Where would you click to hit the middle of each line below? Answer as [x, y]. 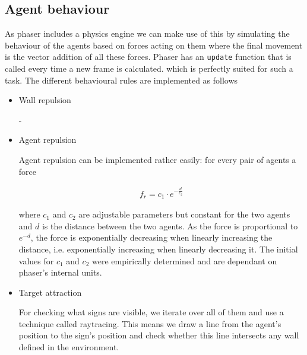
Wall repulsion [45, 100]
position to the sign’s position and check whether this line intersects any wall [159, 335]
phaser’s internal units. [60, 272]
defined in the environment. [69, 347]
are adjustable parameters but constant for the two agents [184, 214]
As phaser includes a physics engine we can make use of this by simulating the [147, 33]
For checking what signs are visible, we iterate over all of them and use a [151, 312]
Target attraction [50, 292]
